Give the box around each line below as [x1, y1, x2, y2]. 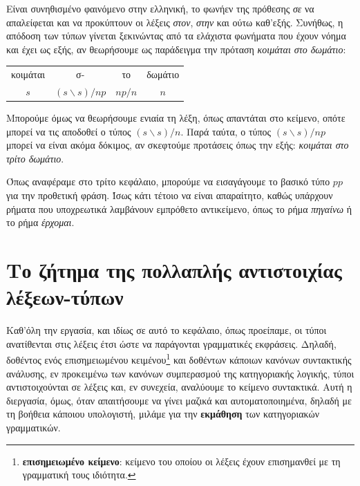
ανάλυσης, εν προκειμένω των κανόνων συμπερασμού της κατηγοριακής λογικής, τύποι [6, 366, 354, 380]
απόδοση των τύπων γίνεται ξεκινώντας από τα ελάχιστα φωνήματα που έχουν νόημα [6, 28, 346, 43]
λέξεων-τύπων [6, 283, 124, 311]
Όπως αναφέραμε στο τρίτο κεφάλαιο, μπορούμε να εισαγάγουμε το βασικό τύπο [6, 174, 330, 189]
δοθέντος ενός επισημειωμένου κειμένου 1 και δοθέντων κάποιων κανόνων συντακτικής [6, 351, 352, 366]
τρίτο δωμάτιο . [6, 151, 64, 165]
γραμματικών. [6, 420, 61, 434]
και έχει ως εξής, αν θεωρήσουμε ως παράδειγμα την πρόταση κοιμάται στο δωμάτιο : [6, 41, 346, 56]
